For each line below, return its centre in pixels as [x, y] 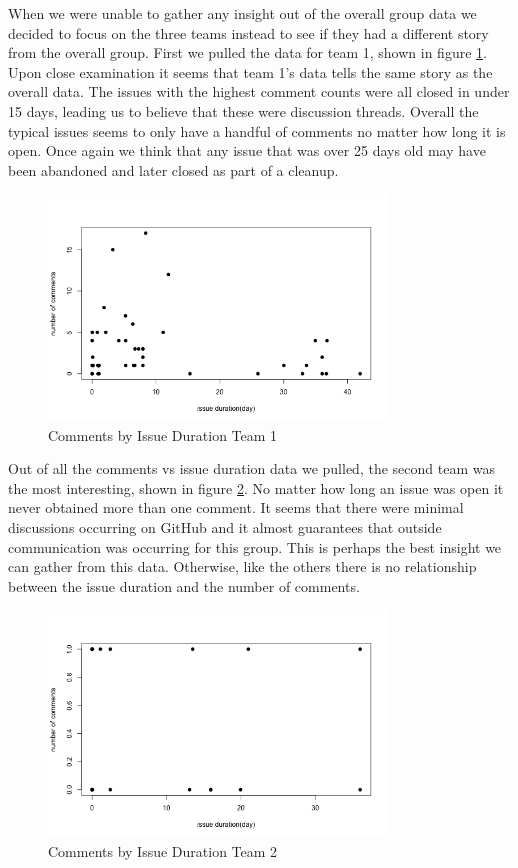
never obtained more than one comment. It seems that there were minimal [236, 507]
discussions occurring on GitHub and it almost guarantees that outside [225, 527]
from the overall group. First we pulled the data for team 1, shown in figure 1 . [247, 52]
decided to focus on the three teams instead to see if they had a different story [248, 32]
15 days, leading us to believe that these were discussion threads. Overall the [243, 110]
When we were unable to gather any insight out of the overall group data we [242, 13]
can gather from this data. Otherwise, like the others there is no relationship [242, 566]
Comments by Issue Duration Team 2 [163, 850]
